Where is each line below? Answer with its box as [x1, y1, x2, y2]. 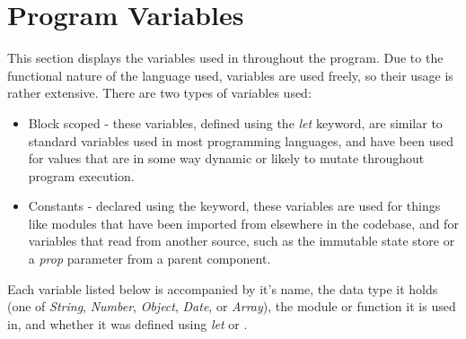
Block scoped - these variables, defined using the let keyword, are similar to [28, 113, 443, 132]
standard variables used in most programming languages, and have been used [28, 131, 453, 150]
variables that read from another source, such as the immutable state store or [28, 231, 455, 250]
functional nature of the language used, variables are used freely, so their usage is [7, 65, 453, 84]
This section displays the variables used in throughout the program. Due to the [7, 48, 444, 67]
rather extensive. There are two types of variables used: [7, 83, 312, 102]
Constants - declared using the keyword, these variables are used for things [28, 196, 441, 215]
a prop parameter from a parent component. [28, 249, 271, 268]
